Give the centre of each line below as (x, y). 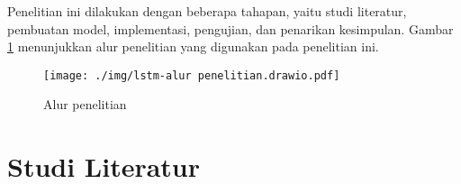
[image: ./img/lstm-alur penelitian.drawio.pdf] (192, 75)
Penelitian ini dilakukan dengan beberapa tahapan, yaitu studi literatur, (207, 11)
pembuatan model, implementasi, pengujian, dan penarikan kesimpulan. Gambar (230, 28)
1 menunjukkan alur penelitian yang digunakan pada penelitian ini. (193, 46)
